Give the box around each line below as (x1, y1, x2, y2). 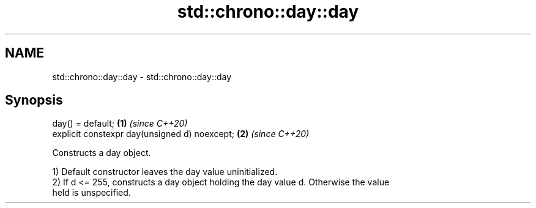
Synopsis (5, 92, 63, 108)
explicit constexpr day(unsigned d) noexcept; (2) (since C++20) (52, 128, 310, 139)
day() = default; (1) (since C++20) (52, 118, 188, 129)
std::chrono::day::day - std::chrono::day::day (52, 71, 232, 82)
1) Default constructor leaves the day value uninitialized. (52, 166, 278, 177)
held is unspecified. (52, 187, 131, 198)
